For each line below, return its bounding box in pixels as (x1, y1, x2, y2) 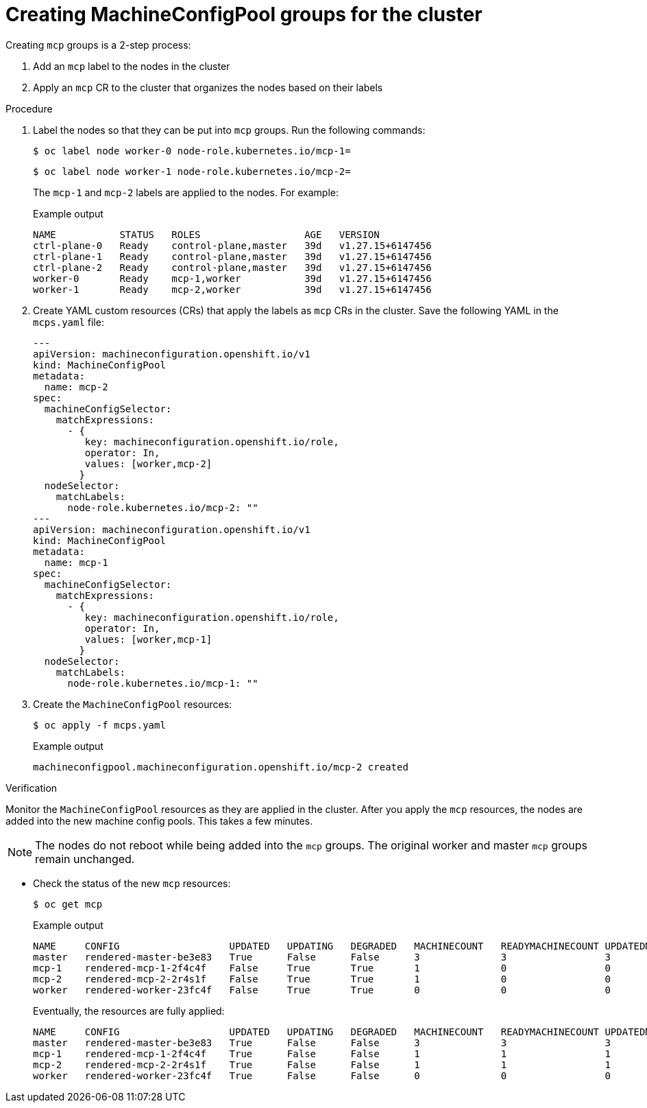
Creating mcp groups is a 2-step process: (5, 38, 191, 51)
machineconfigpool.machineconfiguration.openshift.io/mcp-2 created (33, 761, 408, 773)
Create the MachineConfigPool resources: (33, 698, 232, 710)
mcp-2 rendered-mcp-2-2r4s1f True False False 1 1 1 (33, 1059, 611, 1070)
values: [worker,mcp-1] (84, 633, 212, 645)
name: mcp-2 (44, 381, 108, 392)
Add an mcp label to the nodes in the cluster (33, 60, 230, 72)
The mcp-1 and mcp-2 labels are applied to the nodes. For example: (33, 186, 339, 198)
